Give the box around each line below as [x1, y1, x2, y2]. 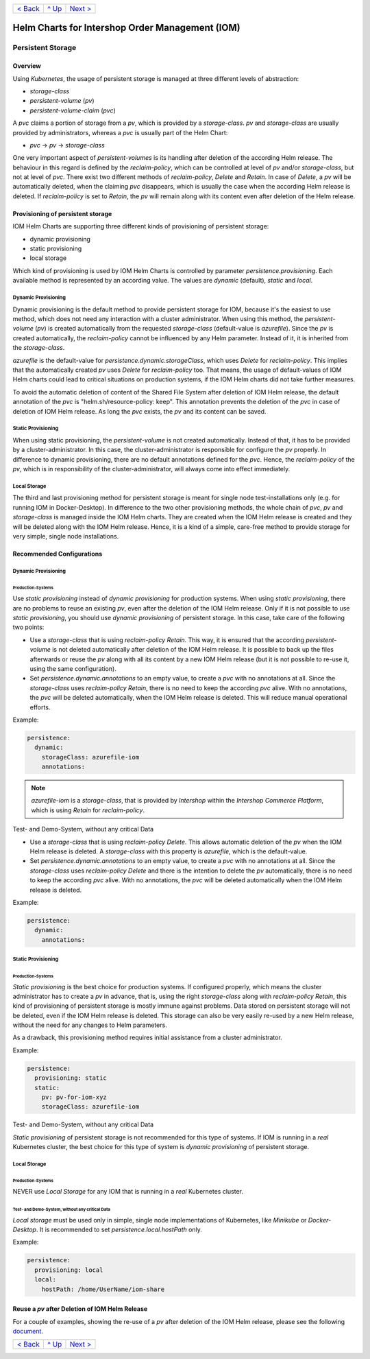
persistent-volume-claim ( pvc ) [29, 106, 116, 115]
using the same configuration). [29, 664, 116, 672]
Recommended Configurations [12, 549, 103, 558]
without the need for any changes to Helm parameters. [12, 1021, 167, 1029]
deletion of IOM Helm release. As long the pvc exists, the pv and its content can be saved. [12, 407, 267, 415]
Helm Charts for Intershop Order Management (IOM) [12, 22, 241, 34]
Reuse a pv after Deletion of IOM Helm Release [12, 1305, 148, 1313]
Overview [12, 62, 41, 70]
